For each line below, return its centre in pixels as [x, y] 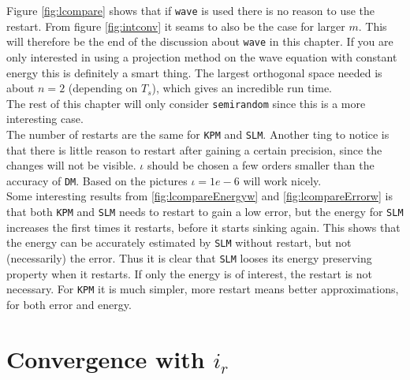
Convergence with [106, 358]
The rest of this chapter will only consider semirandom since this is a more [186, 103]
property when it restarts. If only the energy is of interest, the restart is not [189, 273]
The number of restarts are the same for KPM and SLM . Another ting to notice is [198, 134]
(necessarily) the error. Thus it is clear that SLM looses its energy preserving [189, 257]
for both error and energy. [69, 304]
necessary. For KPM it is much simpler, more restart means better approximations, [203, 289]
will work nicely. [282, 180]
